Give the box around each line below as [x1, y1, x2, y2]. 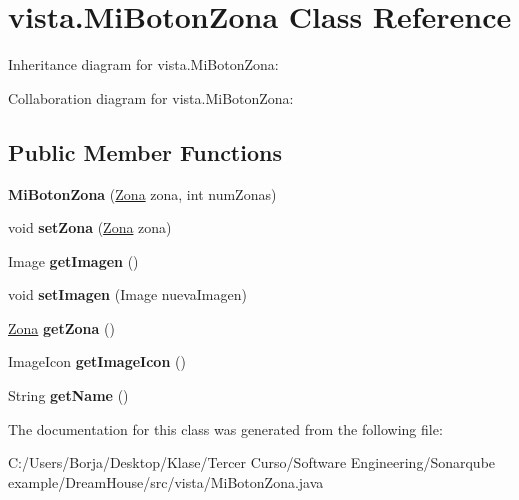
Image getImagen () [8, 250, 139, 271]
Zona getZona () [8, 317, 115, 338]
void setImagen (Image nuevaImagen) [8, 284, 247, 305]
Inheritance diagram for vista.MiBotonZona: [8, 54, 279, 75]
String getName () [8, 385, 129, 406]
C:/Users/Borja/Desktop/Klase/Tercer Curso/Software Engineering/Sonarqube [8, 452, 496, 473]
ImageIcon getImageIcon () [8, 351, 186, 372]
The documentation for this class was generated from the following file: [8, 418, 443, 439]
